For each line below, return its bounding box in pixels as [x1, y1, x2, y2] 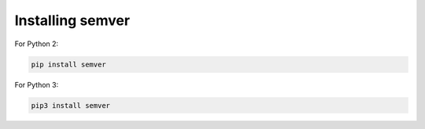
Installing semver [14, 12, 130, 29]
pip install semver [31, 59, 106, 69]
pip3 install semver [31, 101, 110, 109]
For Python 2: [14, 39, 59, 48]
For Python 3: [14, 80, 59, 89]
